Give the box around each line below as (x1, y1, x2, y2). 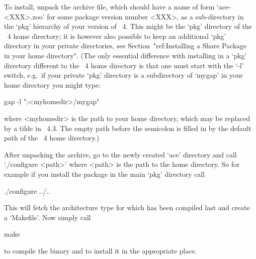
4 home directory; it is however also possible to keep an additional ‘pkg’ (7, 30, 226, 41)
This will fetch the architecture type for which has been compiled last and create (4, 202, 250, 213)
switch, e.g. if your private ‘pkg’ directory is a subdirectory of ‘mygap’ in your (4, 70, 243, 80)
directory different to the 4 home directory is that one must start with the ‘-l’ (4, 60, 244, 70)
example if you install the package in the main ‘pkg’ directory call (4, 168, 205, 179)
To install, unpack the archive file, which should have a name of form (4, 1, 215, 11)
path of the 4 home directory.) (4, 132, 99, 143)
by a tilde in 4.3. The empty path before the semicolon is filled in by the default (4, 123, 252, 133)
